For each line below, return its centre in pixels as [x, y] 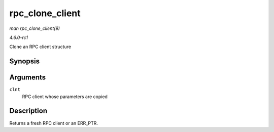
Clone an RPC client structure [40, 47]
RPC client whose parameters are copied [65, 97]
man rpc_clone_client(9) [35, 28]
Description [28, 111]
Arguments [28, 78]
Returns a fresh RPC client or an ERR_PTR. [54, 123]
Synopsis [25, 61]
